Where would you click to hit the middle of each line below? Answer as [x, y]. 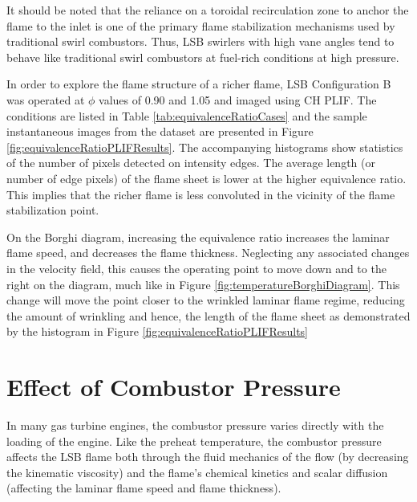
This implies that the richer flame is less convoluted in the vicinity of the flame [201, 194]
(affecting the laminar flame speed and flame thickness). [144, 488]
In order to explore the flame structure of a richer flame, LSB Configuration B [199, 84]
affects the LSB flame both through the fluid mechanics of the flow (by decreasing [208, 457]
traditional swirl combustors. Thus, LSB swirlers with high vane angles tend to [200, 41]
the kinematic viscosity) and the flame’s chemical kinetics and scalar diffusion [197, 472]
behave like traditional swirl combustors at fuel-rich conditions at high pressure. [203, 57]
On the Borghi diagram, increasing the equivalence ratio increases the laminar [198, 237]
